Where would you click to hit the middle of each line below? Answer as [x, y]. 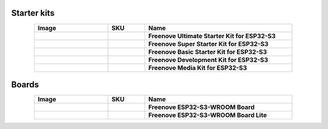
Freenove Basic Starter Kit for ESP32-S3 [208, 51]
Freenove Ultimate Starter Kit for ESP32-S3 [212, 36]
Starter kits [33, 13]
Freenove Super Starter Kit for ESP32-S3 [208, 44]
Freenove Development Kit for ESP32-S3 [208, 59]
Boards [25, 84]
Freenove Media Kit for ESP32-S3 [198, 68]
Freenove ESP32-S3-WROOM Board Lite [208, 115]
